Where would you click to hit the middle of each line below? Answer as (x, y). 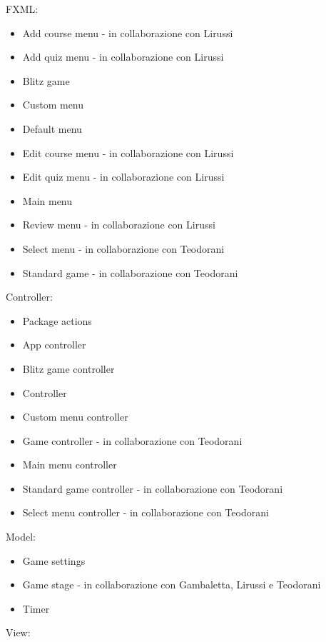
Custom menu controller (75, 417)
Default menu (52, 128)
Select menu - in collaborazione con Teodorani (123, 248)
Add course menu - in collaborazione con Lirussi (128, 32)
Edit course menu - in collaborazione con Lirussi (128, 152)
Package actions (57, 320)
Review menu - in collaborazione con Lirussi (119, 225)
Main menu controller (70, 465)
